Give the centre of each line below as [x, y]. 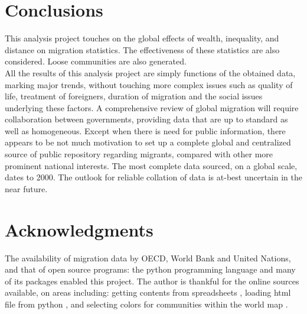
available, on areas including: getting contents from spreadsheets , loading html [148, 292]
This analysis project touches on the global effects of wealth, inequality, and [142, 38]
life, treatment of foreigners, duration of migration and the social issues [134, 96]
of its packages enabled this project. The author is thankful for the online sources [152, 281]
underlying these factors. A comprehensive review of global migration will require [152, 107]
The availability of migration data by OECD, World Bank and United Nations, [148, 258]
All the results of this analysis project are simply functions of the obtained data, [150, 72]
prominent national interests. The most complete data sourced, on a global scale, [151, 165]
